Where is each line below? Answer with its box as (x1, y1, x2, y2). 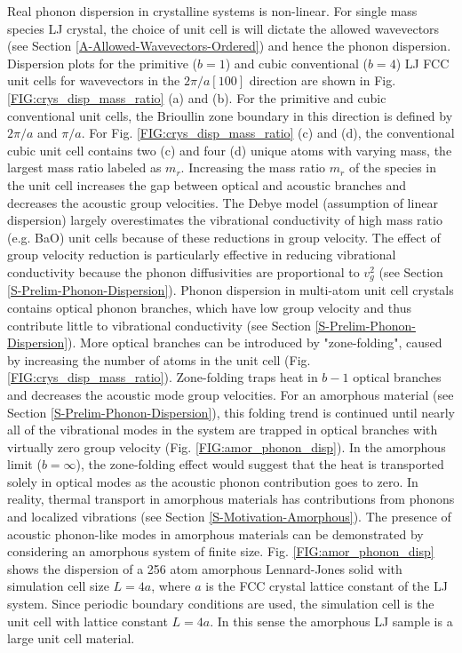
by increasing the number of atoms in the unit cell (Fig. (7, 350, 311, 369)
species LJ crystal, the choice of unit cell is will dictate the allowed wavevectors (7, 19, 440, 37)
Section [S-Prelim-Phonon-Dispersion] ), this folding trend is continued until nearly (7, 402, 455, 421)
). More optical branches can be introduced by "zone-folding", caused (68, 333, 442, 352)
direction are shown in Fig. (249, 71, 396, 90)
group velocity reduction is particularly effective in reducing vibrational (7, 245, 396, 264)
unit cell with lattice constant (7, 611, 168, 630)
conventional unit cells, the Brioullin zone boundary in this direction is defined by (7, 106, 453, 124)
